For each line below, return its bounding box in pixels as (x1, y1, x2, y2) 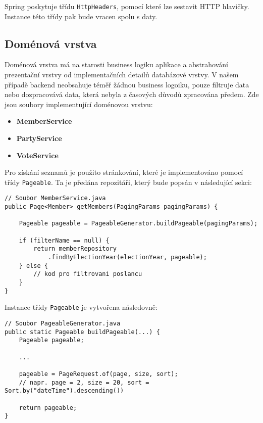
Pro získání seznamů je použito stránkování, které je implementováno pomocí (5, 167, 243, 177)
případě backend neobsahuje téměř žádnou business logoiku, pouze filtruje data (5, 79, 249, 89)
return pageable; (19, 404, 77, 411)
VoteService (16, 150, 59, 160)
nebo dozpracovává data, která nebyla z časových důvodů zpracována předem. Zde (5, 89, 259, 100)
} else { (19, 262, 48, 269)
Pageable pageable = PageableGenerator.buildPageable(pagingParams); (19, 220, 258, 227)
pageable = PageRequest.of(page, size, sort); (19, 370, 178, 378)
